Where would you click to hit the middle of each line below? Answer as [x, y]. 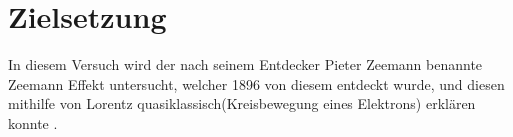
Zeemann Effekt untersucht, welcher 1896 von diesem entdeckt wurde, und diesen [256, 83]
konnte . [33, 122]
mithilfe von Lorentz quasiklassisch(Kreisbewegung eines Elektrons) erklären [242, 103]
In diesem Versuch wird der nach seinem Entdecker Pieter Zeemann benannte [245, 64]
